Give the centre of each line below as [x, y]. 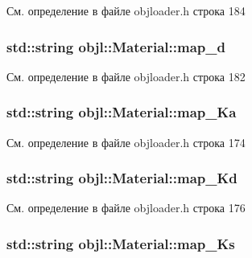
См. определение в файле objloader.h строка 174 [126, 142]
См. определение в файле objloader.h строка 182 [126, 76]
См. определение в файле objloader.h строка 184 [126, 10]
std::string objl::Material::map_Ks [121, 243]
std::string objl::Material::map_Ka [122, 112]
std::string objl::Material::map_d [116, 46]
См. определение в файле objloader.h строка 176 [126, 208]
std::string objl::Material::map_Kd [122, 178]
